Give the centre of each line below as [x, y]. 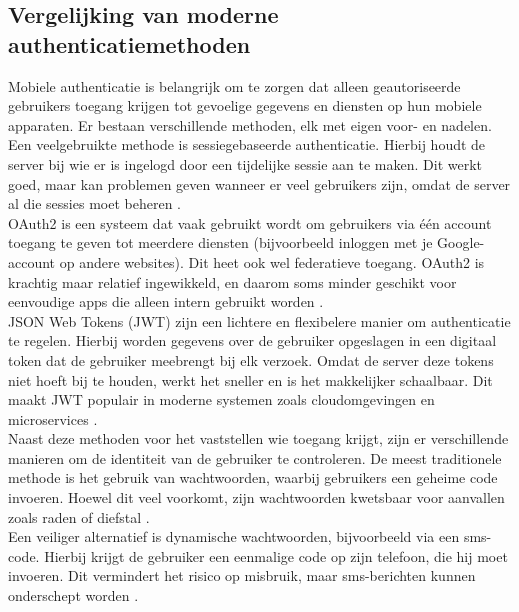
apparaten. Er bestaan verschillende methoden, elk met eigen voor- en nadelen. [250, 124]
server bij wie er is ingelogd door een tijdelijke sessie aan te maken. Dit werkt [245, 163]
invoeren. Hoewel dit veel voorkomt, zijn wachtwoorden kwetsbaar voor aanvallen [256, 497]
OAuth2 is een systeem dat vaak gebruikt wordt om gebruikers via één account [250, 222]
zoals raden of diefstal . [79, 516]
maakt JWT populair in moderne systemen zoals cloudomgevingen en [221, 399]
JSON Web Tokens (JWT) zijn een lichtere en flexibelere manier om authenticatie [259, 320]
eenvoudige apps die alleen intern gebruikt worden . [166, 301]
